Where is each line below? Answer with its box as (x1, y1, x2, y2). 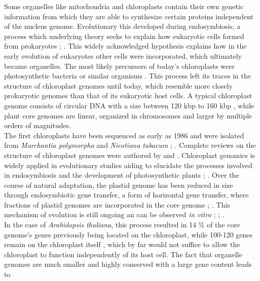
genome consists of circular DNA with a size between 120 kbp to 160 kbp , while (4, 100, 254, 110)
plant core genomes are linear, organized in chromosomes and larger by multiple (4, 110, 252, 121)
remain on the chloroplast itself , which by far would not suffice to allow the (4, 239, 240, 250)
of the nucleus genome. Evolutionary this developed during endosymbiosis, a (4, 21, 241, 31)
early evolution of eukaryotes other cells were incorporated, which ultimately (4, 50, 242, 61)
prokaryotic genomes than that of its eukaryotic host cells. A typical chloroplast (4, 90, 252, 101)
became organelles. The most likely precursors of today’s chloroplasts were (4, 60, 235, 71)
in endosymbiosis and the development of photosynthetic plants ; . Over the (4, 170, 239, 180)
